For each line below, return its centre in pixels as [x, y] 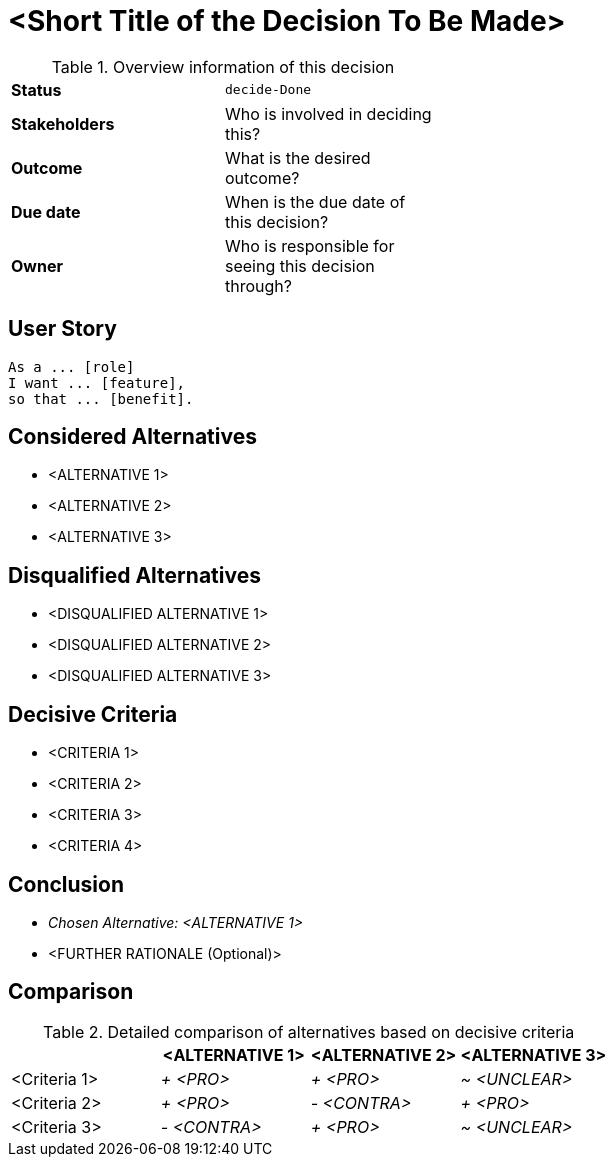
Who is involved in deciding [328, 113]
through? [258, 285]
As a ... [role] [71, 366]
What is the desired [298, 157]
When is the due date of [315, 201]
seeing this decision [300, 265]
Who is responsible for [310, 245]
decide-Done [268, 90]
